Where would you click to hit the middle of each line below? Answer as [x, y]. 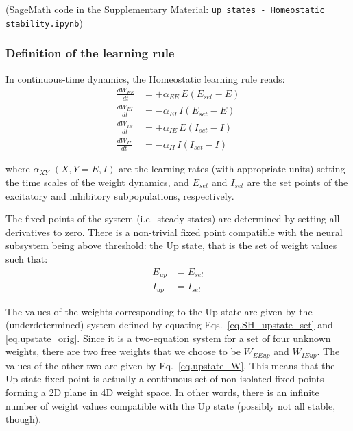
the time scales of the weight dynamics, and [97, 182]
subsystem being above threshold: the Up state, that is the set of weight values [171, 245]
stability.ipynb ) [44, 22]
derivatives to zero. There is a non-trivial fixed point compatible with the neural [174, 232]
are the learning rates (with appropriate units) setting [232, 169]
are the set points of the [297, 182]
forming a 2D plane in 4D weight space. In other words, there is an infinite [162, 392]
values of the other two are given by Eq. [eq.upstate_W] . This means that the [170, 365]
